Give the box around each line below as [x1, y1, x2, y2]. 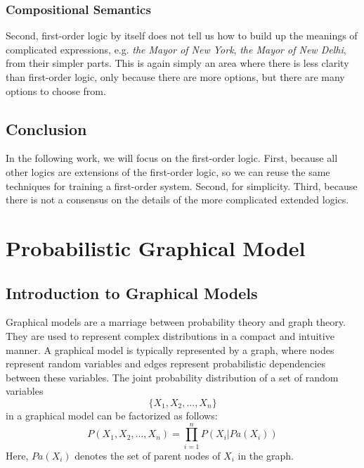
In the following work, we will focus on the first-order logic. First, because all [6, 151, 338, 165]
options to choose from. [6, 83, 106, 98]
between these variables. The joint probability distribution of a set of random [6, 369, 339, 384]
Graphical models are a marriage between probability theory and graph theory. [6, 315, 346, 329]
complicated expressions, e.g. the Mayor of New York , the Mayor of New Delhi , [6, 42, 346, 56]
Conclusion [6, 118, 87, 139]
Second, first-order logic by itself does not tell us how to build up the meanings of [6, 28, 358, 43]
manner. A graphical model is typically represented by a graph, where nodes [6, 342, 334, 357]
